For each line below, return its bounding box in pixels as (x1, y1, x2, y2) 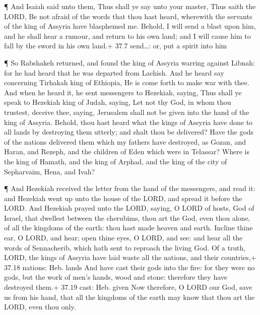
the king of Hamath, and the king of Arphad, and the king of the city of (4, 156, 227, 166)
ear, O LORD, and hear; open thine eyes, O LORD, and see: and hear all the (4, 232, 243, 243)
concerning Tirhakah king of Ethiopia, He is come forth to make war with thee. (4, 77, 249, 88)
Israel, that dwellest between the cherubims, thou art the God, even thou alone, (4, 212, 250, 223)
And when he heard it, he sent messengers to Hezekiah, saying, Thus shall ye (4, 87, 242, 97)
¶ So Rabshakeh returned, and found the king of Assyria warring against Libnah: (4, 57, 255, 68)
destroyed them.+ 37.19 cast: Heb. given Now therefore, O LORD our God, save (4, 282, 252, 292)
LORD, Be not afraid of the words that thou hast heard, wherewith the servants (4, 11, 252, 21)
